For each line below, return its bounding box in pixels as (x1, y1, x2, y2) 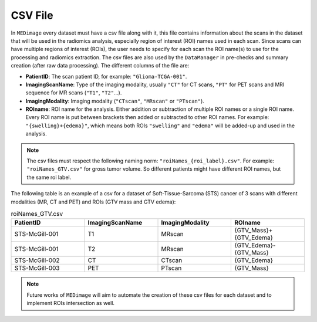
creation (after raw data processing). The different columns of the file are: (11, 62, 190, 69)
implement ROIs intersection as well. (26, 300, 114, 307)
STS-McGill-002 (14, 256, 60, 265)
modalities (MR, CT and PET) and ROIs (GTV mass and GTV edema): (11, 198, 176, 205)
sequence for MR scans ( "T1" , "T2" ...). (25, 89, 122, 96)
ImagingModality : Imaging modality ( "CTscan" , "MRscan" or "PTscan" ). (25, 97, 205, 104)
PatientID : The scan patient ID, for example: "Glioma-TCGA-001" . (25, 73, 187, 80)
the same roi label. (26, 174, 72, 181)
